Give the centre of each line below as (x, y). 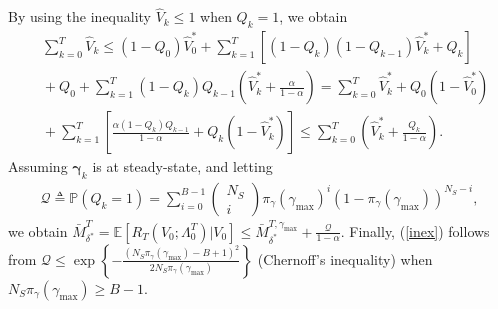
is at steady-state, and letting (182, 166)
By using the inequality (80, 16)
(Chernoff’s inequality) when (345, 258)
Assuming (38, 166)
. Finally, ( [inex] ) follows (415, 230)
